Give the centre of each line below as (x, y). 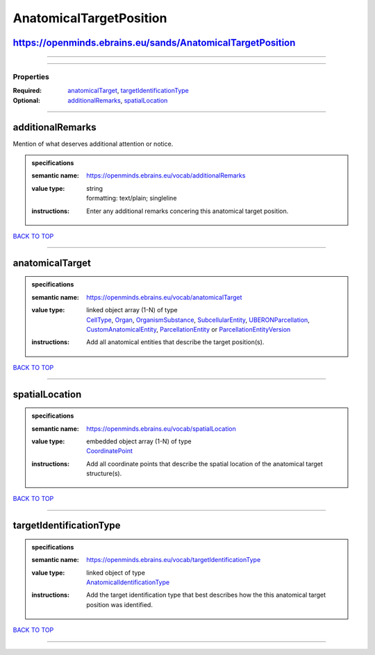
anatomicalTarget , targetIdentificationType (128, 91)
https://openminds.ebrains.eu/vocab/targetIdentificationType (174, 560)
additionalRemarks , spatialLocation (118, 100)
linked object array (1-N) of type (132, 310)
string (95, 188)
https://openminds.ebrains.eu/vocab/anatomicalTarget (164, 297)
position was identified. (119, 604)
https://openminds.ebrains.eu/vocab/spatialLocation (161, 428)
